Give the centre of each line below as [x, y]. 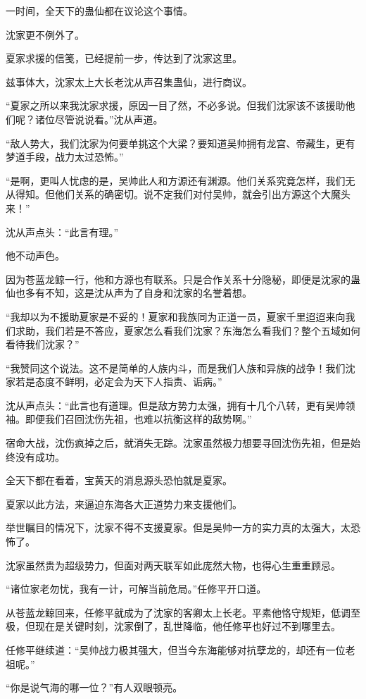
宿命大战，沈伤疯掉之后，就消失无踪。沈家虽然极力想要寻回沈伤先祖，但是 [178, 443]
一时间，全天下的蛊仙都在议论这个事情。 [99, 11]
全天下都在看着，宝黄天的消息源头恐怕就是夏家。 [119, 480]
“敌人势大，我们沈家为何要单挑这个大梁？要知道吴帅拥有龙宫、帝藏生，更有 [181, 143]
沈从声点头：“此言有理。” [62, 231]
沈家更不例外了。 [45, 34]
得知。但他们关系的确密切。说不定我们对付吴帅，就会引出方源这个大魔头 [183, 194]
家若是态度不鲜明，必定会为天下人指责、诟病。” [114, 382]
